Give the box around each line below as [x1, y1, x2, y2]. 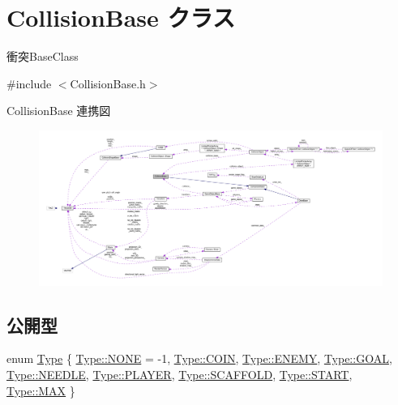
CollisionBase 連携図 [6, 102, 111, 119]
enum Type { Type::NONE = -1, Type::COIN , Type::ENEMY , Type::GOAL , [6, 350, 392, 367]
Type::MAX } [6, 382, 75, 399]
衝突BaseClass [6, 48, 79, 65]
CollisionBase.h [70, 75, 146, 92]
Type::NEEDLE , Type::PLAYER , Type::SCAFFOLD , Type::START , [6, 366, 353, 382]
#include [6, 75, 52, 92]
